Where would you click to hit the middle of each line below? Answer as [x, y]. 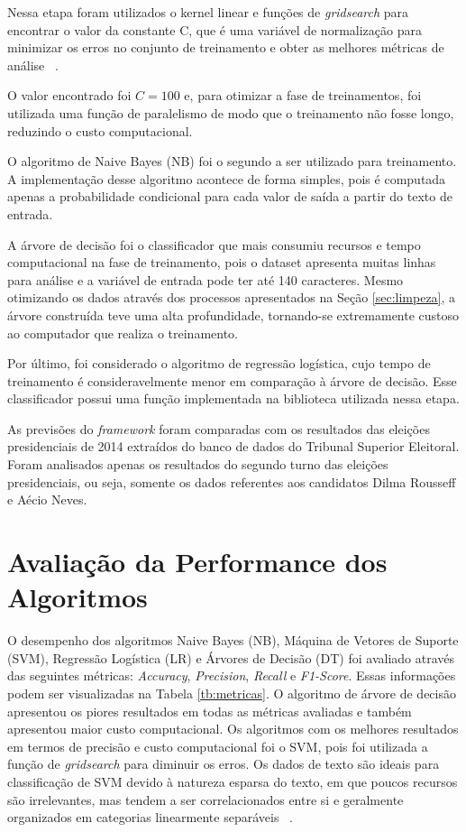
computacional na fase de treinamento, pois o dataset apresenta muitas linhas [222, 262]
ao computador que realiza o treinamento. [123, 333]
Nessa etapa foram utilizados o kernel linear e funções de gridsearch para [208, 12]
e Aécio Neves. [47, 499]
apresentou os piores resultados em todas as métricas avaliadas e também [210, 711]
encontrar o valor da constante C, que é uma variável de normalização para [215, 29]
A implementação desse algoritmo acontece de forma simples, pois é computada [227, 178]
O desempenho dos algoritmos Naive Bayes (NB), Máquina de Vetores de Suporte [233, 640]
